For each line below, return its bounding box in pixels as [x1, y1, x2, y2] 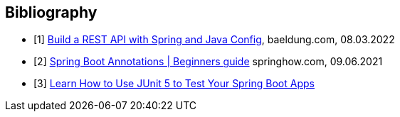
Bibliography [5, 4, 98, 21]
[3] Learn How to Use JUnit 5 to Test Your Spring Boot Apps [33, 77, 315, 90]
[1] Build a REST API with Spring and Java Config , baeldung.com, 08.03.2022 [33, 33, 395, 46]
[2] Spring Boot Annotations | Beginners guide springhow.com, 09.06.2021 [33, 55, 383, 68]
